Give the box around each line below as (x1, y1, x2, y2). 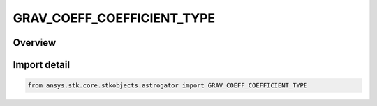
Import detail (13, 59, 70, 71)
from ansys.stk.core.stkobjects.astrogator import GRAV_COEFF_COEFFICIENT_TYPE (27, 82, 308, 89)
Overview (13, 37, 57, 48)
